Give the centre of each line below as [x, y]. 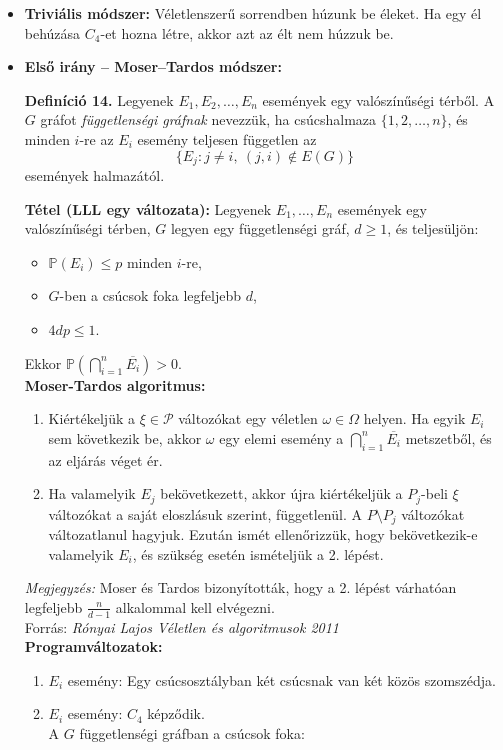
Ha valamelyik [92, 493]
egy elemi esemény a [281, 437]
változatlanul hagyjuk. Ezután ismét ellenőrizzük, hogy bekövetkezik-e [263, 534]
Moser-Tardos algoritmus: [115, 384]
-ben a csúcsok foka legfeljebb [150, 295]
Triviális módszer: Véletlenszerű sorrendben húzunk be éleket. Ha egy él [253, 13]
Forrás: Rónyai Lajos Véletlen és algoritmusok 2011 [182, 626]
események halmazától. [94, 175]
